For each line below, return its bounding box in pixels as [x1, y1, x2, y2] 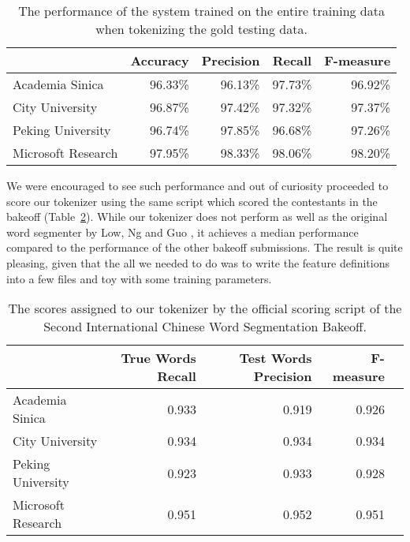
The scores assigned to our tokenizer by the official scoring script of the [8, 299, 402, 318]
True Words [121, 349, 196, 368]
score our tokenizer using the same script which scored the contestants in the [6, 193, 378, 209]
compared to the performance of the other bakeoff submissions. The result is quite [6, 239, 403, 256]
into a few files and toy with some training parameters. [6, 270, 272, 286]
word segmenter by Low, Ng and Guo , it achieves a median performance [6, 223, 359, 240]
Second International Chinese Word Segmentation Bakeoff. [43, 317, 367, 336]
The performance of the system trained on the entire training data [18, 2, 385, 20]
